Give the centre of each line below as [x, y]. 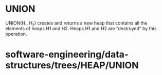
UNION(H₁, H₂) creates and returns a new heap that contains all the [76, 23]
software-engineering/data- [67, 55]
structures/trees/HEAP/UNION [72, 66]
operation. [16, 34]
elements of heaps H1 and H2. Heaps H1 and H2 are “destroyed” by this [81, 28]
